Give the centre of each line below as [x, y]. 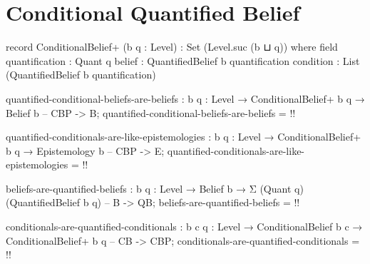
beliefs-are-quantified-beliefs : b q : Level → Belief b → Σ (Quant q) [155, 188]
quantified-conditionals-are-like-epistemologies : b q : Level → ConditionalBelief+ [184, 137]
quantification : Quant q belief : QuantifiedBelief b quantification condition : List [183, 60]
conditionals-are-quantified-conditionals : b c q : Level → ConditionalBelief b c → [184, 227]
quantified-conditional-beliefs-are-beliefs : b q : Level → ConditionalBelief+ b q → [185, 98]
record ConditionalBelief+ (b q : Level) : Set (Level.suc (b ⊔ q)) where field [172, 47]
